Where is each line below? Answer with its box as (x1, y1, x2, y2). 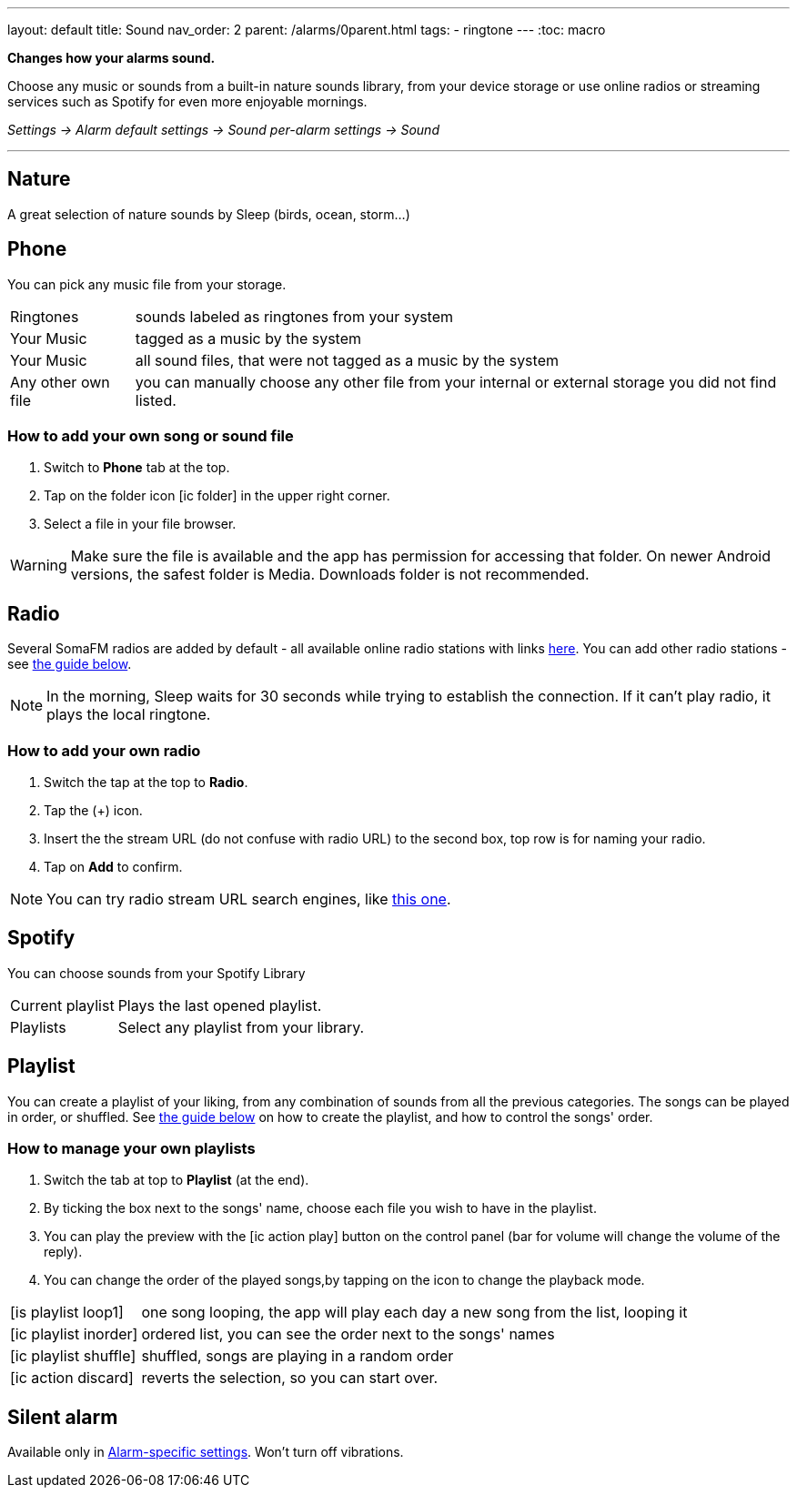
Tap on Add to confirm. (44, 859, 183, 875)
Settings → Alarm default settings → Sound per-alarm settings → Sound (7, 122, 439, 137)
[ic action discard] (10, 1369, 134, 1388)
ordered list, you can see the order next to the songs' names (141, 1325, 555, 1344)
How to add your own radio (7, 741, 201, 760)
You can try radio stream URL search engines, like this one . (46, 890, 451, 909)
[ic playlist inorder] (10, 1325, 138, 1344)
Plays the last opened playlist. (117, 995, 322, 1015)
